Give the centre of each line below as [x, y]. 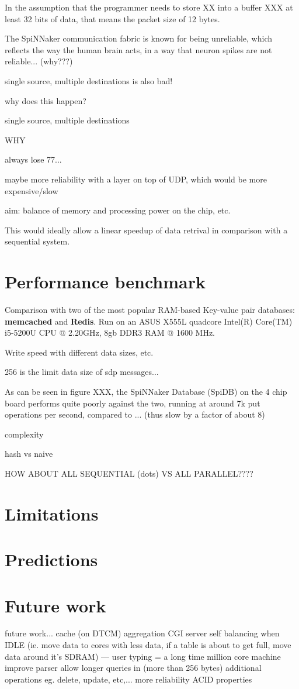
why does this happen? [46, 100]
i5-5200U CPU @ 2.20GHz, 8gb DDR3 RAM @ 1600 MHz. [110, 333]
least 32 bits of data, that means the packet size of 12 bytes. [112, 18]
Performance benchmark [105, 282]
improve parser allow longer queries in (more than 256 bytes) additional [133, 668]
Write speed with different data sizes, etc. [79, 352]
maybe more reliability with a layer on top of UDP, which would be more [136, 179]
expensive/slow [32, 190]
